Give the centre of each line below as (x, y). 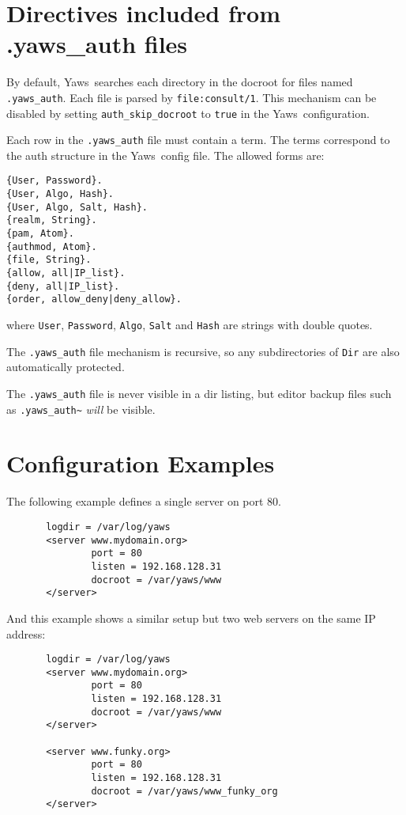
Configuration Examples (141, 463)
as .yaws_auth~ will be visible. (81, 409)
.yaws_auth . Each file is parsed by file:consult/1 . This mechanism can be (192, 97)
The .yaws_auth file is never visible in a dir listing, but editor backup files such (199, 393)
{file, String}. (49, 260)
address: (26, 633)
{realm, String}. (52, 220)
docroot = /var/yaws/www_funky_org (184, 791)
